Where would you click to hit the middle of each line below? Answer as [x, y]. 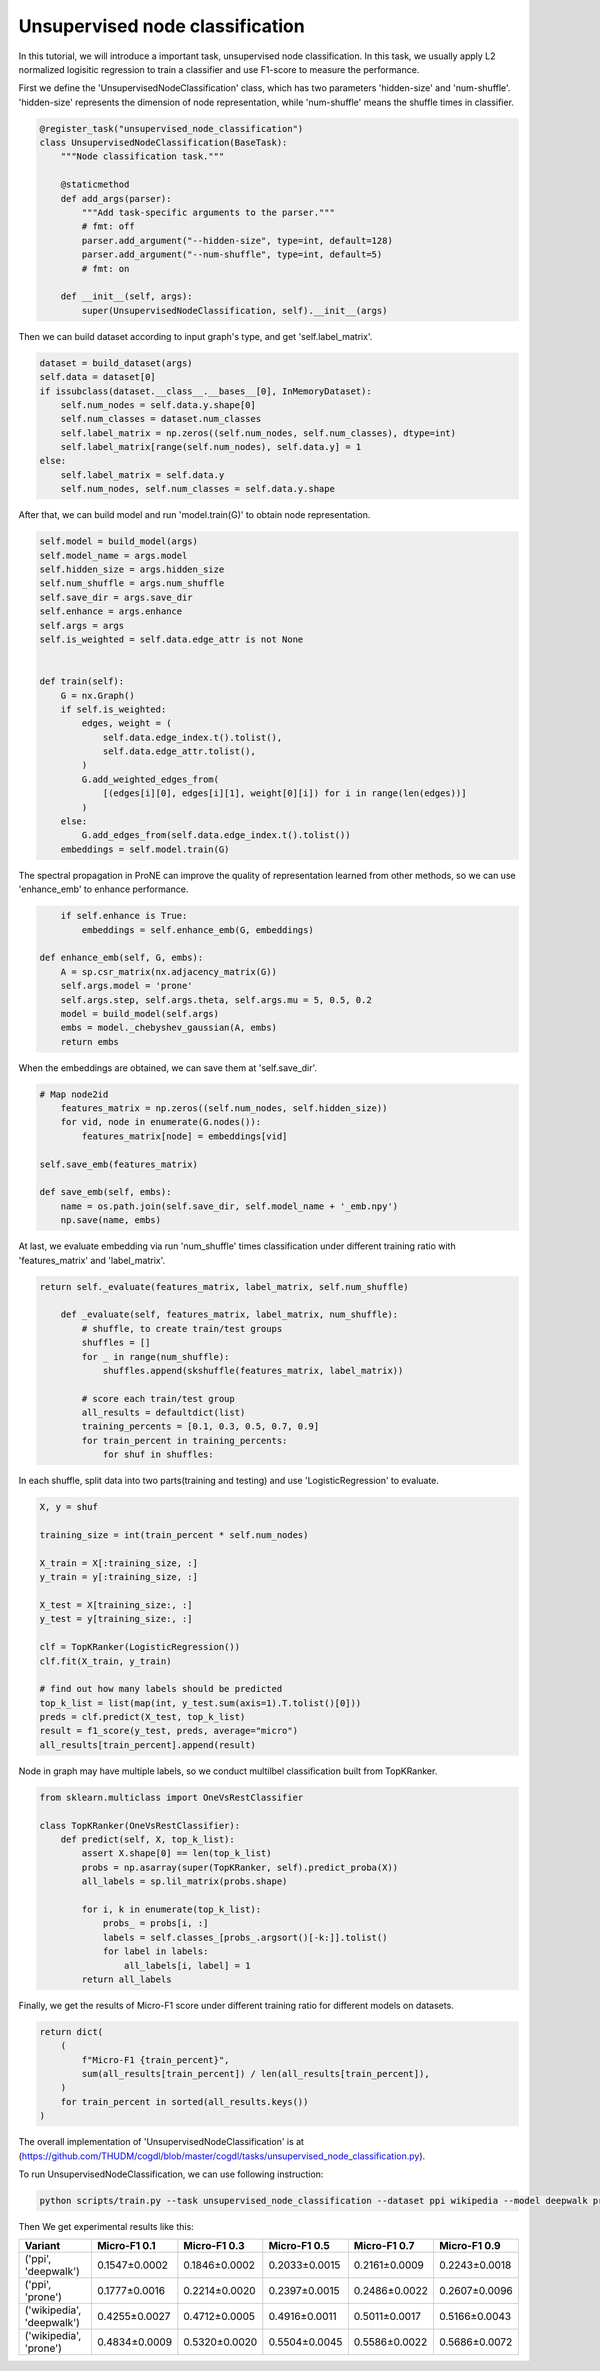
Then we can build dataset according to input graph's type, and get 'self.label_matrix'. [195, 336]
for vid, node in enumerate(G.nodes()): [161, 1122]
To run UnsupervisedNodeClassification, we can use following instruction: [171, 2174]
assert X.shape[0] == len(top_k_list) [176, 1853]
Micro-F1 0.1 [126, 2246]
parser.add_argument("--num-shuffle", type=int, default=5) [232, 254]
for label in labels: [155, 1951]
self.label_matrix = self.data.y [142, 474]
